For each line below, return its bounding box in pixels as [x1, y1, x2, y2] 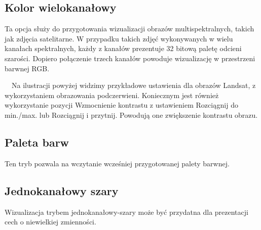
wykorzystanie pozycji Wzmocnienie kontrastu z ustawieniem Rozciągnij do [5, 100, 238, 110]
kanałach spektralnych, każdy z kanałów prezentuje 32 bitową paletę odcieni [5, 43, 242, 54]
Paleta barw [5, 134, 69, 150]
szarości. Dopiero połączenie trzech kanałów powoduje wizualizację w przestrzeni [5, 53, 255, 63]
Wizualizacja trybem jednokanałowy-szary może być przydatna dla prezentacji [5, 206, 248, 217]
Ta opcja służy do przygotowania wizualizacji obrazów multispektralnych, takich [5, 23, 254, 34]
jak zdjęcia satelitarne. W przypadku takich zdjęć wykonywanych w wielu [5, 33, 233, 43]
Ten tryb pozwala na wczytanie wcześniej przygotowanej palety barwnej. [5, 158, 230, 168]
